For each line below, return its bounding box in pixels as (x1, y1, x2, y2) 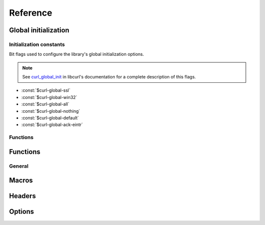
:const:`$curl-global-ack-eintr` (21, 122, 83, 127)
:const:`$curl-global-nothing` (21, 108, 80, 114)
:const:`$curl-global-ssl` (21, 87, 71, 93)
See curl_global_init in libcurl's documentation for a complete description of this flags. (22, 74, 196, 80)
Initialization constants (9, 41, 65, 48)
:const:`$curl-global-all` (21, 101, 70, 107)
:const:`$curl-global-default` (21, 115, 79, 121)
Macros (9, 176, 33, 185)
